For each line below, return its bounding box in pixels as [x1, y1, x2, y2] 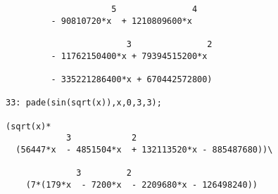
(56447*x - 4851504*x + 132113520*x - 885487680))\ [15, 144, 273, 155]
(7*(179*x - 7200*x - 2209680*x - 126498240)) [25, 179, 258, 190]
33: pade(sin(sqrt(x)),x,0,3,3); [6, 98, 162, 108]
